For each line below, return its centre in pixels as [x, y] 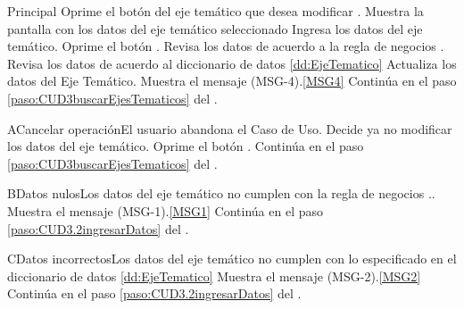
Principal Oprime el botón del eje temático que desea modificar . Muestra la [215, 11]
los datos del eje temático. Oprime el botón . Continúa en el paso [186, 146]
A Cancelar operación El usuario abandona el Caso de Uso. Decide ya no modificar [230, 128]
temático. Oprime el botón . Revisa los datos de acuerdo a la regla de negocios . [226, 46]
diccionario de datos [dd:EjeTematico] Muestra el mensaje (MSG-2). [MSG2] [214, 276]
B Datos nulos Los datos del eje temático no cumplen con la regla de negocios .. [221, 193]
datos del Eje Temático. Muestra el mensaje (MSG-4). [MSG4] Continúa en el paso [232, 81]
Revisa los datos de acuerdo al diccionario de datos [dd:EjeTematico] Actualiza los [232, 63]
